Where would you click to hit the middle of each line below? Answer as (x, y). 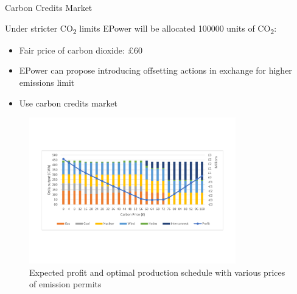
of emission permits (65, 284)
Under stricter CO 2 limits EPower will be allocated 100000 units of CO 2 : (141, 29)
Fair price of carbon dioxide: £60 (81, 50)
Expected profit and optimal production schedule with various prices (157, 272)
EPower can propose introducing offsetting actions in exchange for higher (155, 70)
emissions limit (47, 82)
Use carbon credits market (68, 103)
